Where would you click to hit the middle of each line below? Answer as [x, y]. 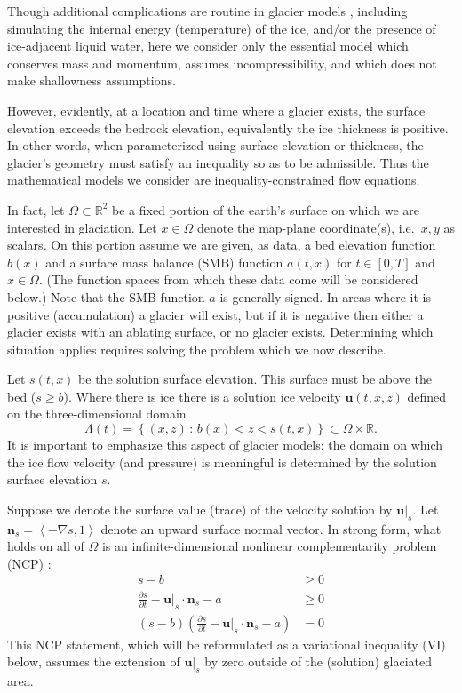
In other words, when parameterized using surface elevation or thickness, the [215, 145]
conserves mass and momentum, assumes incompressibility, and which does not [222, 63]
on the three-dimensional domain [97, 414]
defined [427, 396]
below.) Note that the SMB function [106, 296]
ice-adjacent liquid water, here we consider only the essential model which [208, 46]
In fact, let [36, 209]
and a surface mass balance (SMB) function [164, 262]
